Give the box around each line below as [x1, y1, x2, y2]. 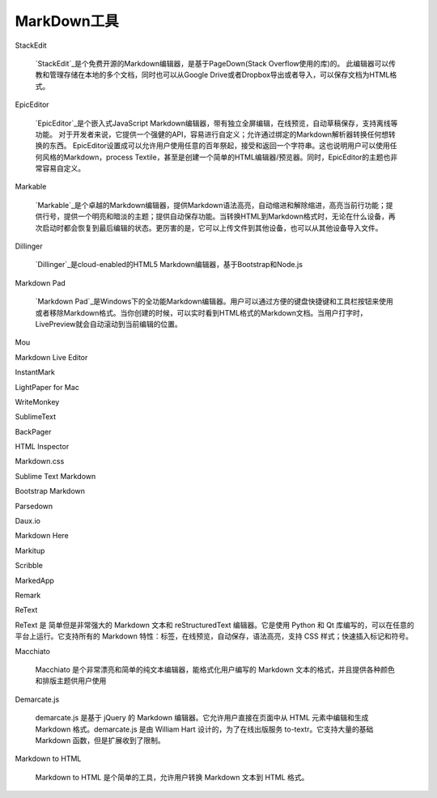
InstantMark [15, 367, 56, 377]
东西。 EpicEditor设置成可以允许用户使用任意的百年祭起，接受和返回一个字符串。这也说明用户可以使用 [49, 141, 390, 151]
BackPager [15, 427, 52, 436]
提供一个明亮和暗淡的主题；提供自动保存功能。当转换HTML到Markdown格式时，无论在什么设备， [63, 211, 388, 222]
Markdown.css [15, 456, 65, 466]
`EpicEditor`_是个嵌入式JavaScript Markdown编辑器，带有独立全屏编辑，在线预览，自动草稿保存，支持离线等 [35, 118, 398, 128]
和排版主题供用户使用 [35, 676, 107, 686]
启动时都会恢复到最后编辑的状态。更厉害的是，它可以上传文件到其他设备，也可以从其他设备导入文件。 [41, 223, 383, 232]
